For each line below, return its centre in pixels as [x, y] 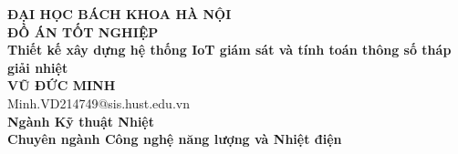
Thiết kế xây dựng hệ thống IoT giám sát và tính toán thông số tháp [229, 50]
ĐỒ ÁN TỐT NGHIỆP [83, 31]
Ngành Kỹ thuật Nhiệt [81, 121]
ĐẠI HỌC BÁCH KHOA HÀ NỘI [120, 14]
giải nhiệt [38, 67]
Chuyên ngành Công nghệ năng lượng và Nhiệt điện [175, 139]
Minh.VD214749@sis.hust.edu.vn [99, 103]
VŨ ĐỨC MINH [62, 85]
